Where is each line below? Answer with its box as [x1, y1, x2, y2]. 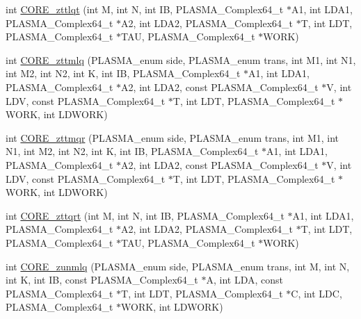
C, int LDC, [291, 286, 342, 300]
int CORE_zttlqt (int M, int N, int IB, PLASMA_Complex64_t [6, 2, 284, 16]
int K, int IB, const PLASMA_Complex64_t [6, 272, 198, 287]
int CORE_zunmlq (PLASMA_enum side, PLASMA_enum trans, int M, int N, [6, 259, 350, 273]
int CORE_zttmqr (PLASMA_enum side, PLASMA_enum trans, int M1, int [6, 130, 339, 145]
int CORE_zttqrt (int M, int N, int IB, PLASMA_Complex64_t [6, 208, 284, 222]
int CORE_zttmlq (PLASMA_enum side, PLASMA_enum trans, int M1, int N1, [6, 52, 356, 67]
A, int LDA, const [206, 272, 283, 287]
